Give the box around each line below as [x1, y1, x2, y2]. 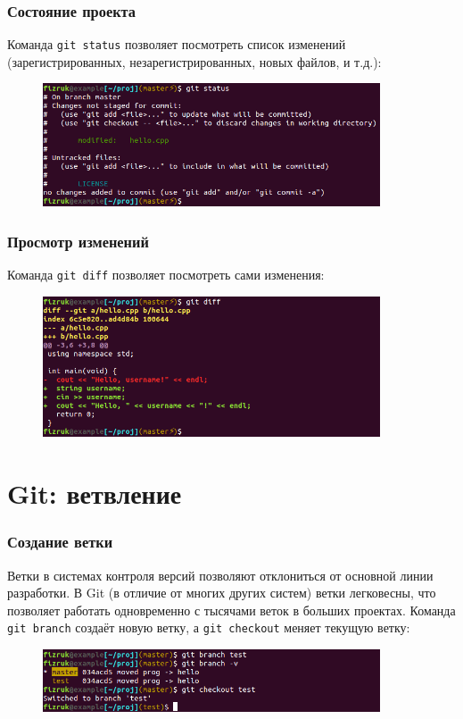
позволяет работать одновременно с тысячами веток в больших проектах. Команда [7, 600, 456, 619]
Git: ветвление [7, 475, 182, 512]
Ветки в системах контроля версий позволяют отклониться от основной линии [7, 565, 434, 584]
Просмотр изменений [7, 230, 149, 252]
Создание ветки [7, 531, 113, 553]
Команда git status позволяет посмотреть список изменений [7, 35, 346, 54]
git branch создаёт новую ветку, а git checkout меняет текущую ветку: [7, 618, 410, 637]
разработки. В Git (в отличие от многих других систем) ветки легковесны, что [7, 583, 436, 602]
